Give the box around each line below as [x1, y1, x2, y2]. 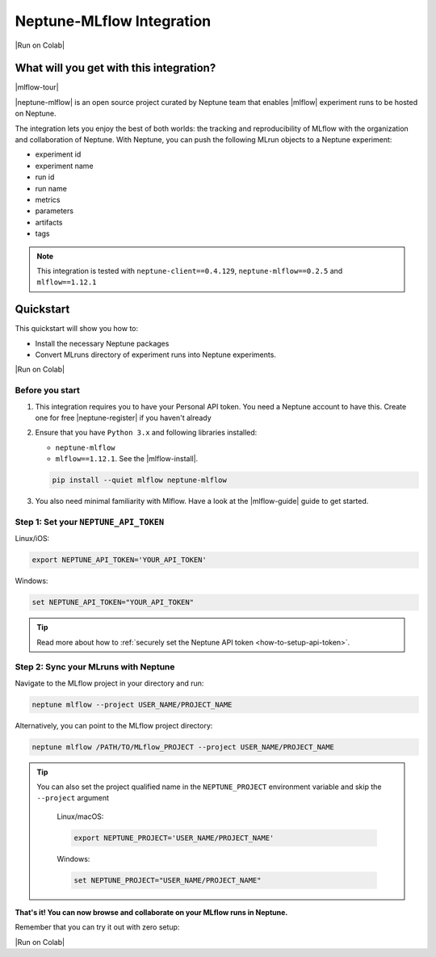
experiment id [35, 149, 82, 159]
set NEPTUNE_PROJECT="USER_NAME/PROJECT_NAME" [73, 875, 262, 884]
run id [35, 172, 55, 182]
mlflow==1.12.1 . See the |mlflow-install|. [55, 454, 199, 464]
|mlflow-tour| [15, 82, 60, 92]
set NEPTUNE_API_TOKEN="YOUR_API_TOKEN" [31, 598, 194, 607]
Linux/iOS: [15, 534, 50, 544]
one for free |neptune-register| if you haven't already [35, 413, 212, 422]
